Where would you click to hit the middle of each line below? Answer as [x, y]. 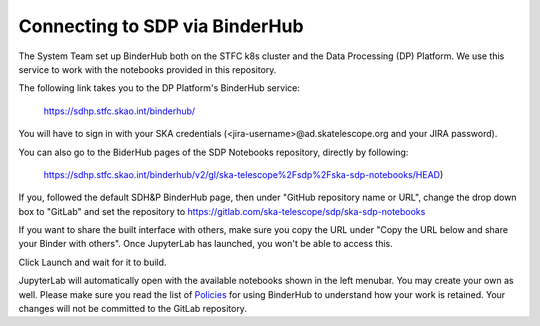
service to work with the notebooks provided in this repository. [147, 69]
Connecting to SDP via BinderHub [161, 26]
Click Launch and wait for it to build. [92, 262]
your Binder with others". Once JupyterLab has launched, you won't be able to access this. [206, 244]
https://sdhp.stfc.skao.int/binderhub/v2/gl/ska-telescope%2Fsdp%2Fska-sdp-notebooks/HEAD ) [243, 174]
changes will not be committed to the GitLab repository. [132, 309]
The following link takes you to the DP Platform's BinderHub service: [159, 88]
